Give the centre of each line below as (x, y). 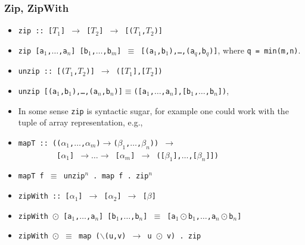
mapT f (31, 176)
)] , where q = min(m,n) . (255, 50)
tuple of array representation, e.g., (80, 122)
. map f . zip (121, 176)
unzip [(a (38, 91)
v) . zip (184, 236)
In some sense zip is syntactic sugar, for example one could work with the (153, 110)
